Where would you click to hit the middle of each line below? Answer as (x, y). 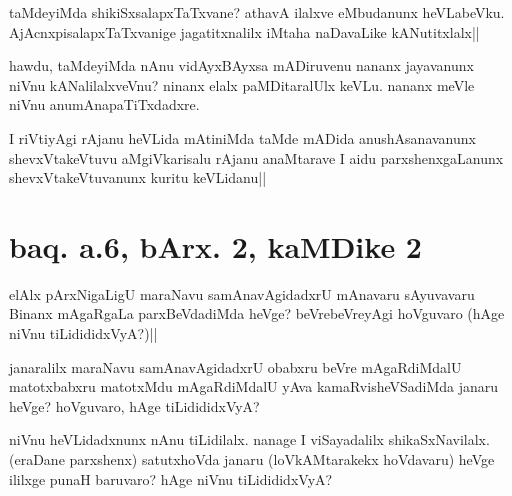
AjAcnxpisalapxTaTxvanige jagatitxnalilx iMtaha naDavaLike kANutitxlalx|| (244, 31)
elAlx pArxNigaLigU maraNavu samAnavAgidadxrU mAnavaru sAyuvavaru (242, 293)
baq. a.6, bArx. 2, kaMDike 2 (215, 245)
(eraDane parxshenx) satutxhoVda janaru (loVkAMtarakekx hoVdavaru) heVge (252, 459)
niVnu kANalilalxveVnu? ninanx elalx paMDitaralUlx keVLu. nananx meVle (242, 84)
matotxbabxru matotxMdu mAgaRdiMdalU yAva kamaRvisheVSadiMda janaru (254, 386)
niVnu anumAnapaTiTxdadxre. (104, 104)
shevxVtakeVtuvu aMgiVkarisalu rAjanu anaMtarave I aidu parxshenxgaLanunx (256, 157)
